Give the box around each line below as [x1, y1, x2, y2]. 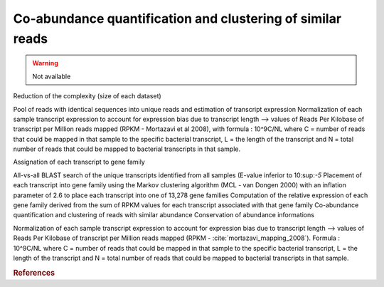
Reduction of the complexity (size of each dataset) [13, 92, 161, 100]
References [13, 268, 55, 278]
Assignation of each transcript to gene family [13, 157, 145, 167]
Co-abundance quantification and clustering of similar [13, 11, 341, 26]
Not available [32, 72, 71, 80]
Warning [32, 59, 58, 68]
